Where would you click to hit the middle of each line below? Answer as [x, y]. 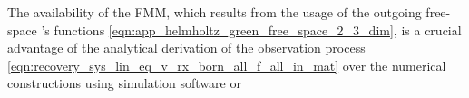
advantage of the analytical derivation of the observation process [186, 48]
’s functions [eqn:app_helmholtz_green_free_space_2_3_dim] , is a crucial [251, 29]
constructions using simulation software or [124, 83]
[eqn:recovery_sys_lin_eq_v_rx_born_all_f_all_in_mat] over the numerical [227, 65]
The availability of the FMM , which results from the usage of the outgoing [215, 12]
